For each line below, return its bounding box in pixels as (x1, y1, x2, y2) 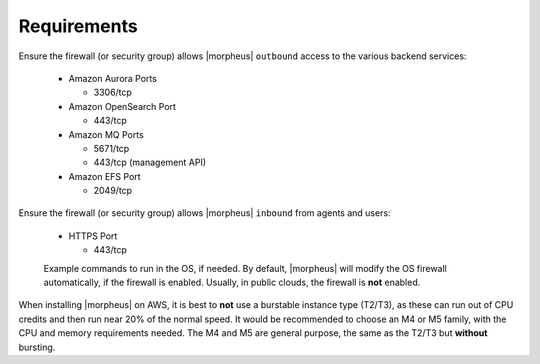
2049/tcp (93, 185, 133, 197)
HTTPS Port (68, 230, 118, 242)
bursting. (18, 341, 56, 353)
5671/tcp (93, 142, 130, 154)
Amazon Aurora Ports (68, 72, 157, 84)
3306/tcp (93, 86, 132, 99)
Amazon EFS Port (68, 170, 141, 182)
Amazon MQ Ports (68, 128, 144, 140)
